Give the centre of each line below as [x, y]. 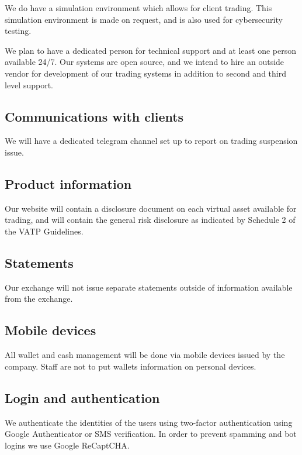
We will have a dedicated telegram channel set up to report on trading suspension [151, 141]
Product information [68, 183]
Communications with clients [94, 116]
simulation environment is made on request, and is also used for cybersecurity [144, 19]
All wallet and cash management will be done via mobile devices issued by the [145, 355]
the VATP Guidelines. [44, 231]
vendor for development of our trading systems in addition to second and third [145, 73]
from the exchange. [39, 299]
